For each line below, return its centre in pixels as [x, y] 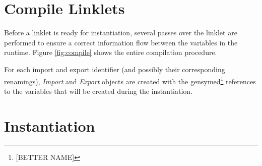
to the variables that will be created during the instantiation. [99, 91]
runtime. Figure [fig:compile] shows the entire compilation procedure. [111, 52]
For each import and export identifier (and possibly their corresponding [115, 69]
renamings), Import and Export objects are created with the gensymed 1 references [130, 80]
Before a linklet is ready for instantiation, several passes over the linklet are [121, 33]
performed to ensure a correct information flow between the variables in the [121, 42]
